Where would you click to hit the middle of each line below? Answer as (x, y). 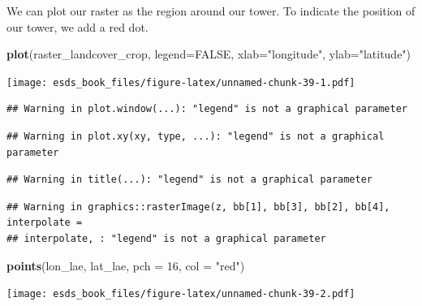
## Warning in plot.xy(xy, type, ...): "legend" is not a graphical (196, 137)
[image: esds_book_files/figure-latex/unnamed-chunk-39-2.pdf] (181, 294)
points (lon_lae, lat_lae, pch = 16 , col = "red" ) (126, 265)
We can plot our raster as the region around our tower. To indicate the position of (211, 11)
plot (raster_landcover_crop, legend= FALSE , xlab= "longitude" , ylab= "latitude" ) (209, 54)
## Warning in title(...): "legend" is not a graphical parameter (190, 180)
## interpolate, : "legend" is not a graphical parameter (166, 239)
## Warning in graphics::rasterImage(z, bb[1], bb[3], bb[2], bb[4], (198, 207)
